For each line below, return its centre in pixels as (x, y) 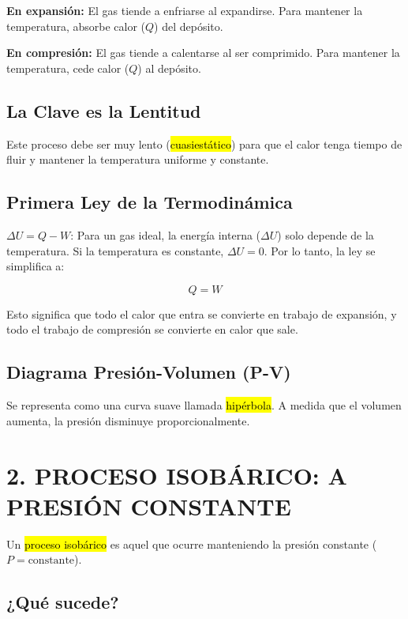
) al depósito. (169, 68)
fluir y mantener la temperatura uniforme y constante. (138, 159)
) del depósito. (189, 26)
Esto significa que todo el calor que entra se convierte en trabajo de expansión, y (202, 313)
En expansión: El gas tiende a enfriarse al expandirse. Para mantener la (185, 10)
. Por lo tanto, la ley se (320, 250)
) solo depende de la (326, 234)
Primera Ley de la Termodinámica (150, 202)
